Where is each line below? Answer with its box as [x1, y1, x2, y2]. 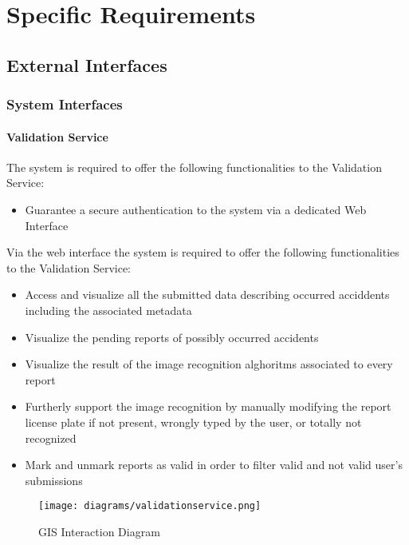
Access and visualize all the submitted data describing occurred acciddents [25, 286, 390, 303]
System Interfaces [6, 94, 123, 114]
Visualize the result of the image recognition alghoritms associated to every [25, 356, 393, 372]
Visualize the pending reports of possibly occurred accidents [25, 328, 319, 345]
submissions [25, 471, 83, 488]
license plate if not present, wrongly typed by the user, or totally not [25, 413, 362, 430]
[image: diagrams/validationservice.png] [38, 500, 262, 512]
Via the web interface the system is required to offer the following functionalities [6, 244, 399, 261]
